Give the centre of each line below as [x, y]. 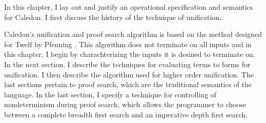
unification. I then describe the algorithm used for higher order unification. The [129, 74]
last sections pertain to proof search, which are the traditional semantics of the [128, 84]
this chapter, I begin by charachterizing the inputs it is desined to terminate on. [130, 54]
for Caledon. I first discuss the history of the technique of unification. [113, 17]
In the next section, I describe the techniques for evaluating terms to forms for [127, 64]
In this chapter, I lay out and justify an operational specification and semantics [129, 7]
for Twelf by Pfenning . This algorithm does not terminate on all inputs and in [128, 44]
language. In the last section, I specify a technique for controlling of [110, 94]
